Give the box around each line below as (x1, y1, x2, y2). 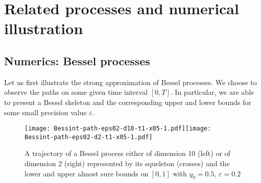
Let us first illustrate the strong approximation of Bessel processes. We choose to (4, 76, 257, 87)
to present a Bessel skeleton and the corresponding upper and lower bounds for (4, 96, 251, 107)
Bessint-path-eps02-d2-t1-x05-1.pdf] (25, 133, 153, 141)
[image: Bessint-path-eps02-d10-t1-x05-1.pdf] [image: (25, 125, 211, 133)
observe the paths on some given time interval (4, 87, 148, 97)
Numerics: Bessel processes (4, 53, 150, 68)
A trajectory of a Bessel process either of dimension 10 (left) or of (25, 148, 230, 159)
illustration (4, 18, 83, 39)
